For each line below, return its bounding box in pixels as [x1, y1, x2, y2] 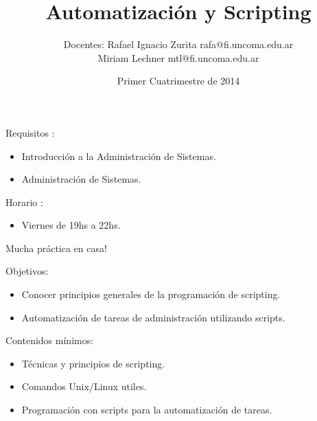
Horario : [5, 194, 43, 209]
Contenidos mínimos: [5, 333, 94, 348]
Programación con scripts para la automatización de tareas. [21, 402, 272, 417]
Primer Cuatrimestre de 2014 [117, 73, 240, 88]
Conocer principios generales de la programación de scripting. [21, 287, 281, 301]
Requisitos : [5, 125, 55, 139]
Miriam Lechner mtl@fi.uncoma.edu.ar [97, 50, 259, 65]
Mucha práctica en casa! [5, 240, 107, 255]
